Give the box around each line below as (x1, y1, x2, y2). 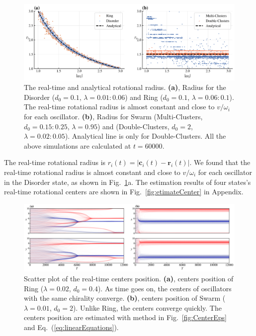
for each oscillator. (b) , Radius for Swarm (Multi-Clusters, (24, 111, 203, 121)
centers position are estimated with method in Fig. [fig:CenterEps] (24, 312, 227, 323)
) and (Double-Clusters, (97, 121, 170, 131)
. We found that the (189, 157, 251, 168)
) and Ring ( (125, 91, 163, 102)
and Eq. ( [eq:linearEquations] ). (24, 322, 119, 332)
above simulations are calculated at (24, 140, 131, 151)
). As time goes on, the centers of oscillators (97, 283, 232, 293)
